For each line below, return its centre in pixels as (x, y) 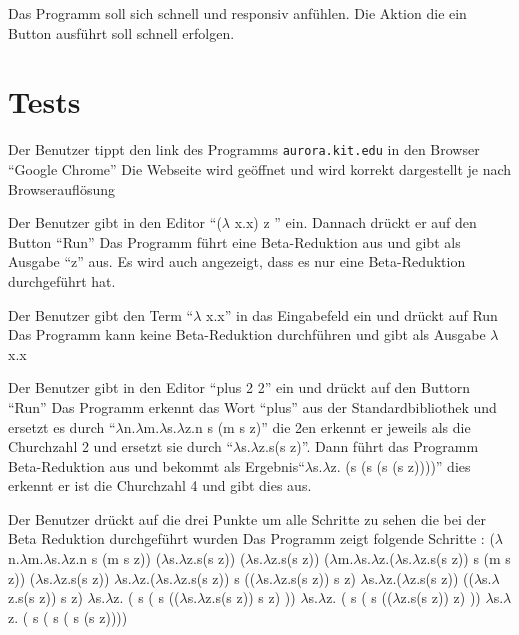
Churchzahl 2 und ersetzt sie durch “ (121, 446)
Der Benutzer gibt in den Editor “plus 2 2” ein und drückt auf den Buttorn (239, 387)
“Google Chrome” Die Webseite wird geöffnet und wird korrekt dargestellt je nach (260, 168)
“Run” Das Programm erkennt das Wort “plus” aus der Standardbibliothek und (252, 406)
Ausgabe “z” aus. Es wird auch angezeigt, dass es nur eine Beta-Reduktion (237, 261)
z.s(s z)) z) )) (440, 597)
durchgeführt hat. (62, 280)
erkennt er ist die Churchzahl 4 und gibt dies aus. (160, 485)
